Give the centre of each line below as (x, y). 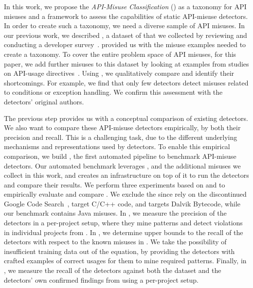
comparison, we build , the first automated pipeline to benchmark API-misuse (120, 156)
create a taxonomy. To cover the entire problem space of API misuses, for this (120, 54)
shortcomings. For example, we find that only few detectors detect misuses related (126, 82)
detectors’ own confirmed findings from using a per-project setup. (101, 280)
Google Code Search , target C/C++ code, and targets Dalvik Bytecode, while (122, 203)
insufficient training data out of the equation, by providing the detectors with (119, 251)
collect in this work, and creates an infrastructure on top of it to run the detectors (126, 175)
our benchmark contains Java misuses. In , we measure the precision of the (115, 213)
